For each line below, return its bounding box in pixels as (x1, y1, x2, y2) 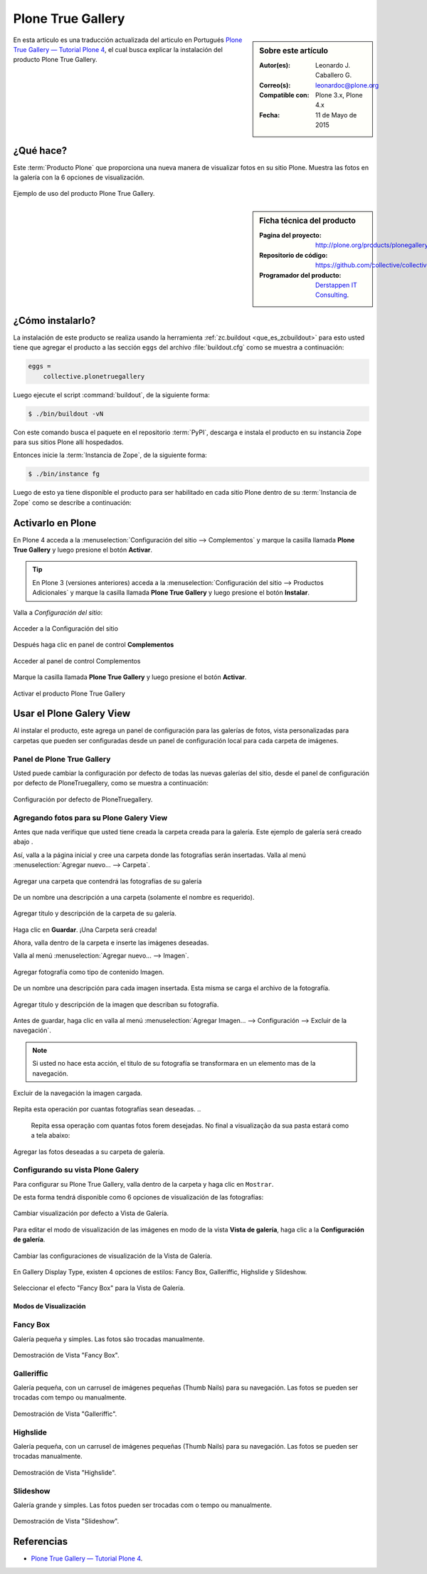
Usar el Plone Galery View (13, 708, 131, 720)
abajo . (13, 837, 33, 846)
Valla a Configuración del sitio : (13, 608, 103, 617)
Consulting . (315, 290, 349, 299)
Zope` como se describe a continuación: (13, 498, 132, 507)
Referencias (13, 1536, 68, 1548)
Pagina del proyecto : (259, 231, 322, 240)
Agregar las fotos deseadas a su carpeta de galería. (13, 1147, 165, 1156)
